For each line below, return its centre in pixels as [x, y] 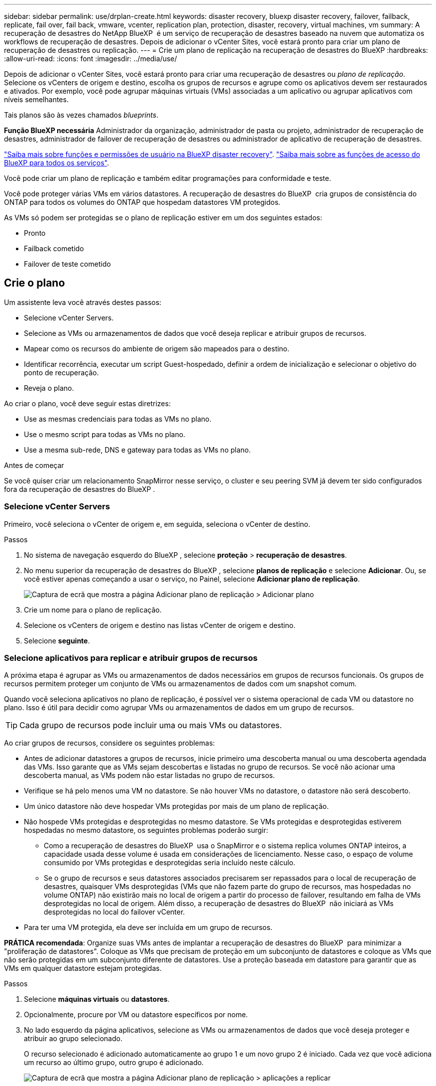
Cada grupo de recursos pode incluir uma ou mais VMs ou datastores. [151, 725]
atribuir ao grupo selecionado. [73, 1039]
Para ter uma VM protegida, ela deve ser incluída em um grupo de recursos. [148, 928]
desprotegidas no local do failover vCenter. [114, 912]
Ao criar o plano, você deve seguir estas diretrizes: [87, 403]
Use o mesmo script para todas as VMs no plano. [105, 434]
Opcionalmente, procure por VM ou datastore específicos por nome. [136, 1015]
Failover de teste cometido [67, 264]
